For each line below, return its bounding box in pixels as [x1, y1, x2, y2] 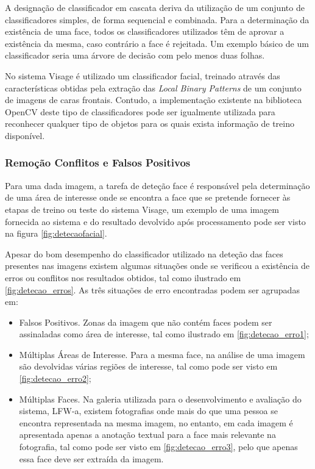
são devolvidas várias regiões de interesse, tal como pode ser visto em [19, 360, 278, 373]
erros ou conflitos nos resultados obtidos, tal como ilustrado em [5, 271, 241, 284]
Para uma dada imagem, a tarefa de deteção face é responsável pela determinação [5, 179, 310, 192]
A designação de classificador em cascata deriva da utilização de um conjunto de [5, 1, 305, 13]
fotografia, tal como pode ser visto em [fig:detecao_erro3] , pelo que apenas [19, 440, 298, 453]
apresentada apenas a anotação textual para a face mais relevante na [19, 428, 276, 441]
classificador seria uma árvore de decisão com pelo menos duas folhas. [5, 49, 265, 62]
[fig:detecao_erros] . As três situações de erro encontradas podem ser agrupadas [5, 283, 300, 296]
